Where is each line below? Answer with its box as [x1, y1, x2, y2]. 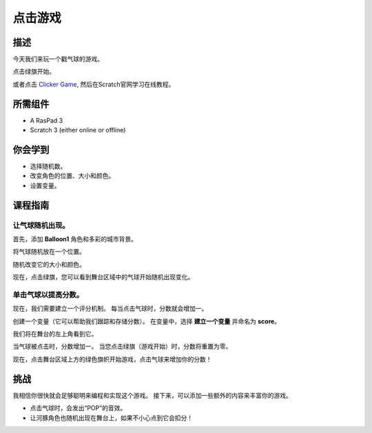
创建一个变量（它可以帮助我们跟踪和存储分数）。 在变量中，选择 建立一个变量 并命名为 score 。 [12, 317, 281, 325]
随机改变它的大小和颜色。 [12, 260, 85, 268]
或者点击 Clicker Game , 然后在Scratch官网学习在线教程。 [12, 80, 175, 88]
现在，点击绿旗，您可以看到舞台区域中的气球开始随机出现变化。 [12, 273, 194, 281]
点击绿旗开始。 [12, 68, 55, 76]
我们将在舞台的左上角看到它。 [12, 330, 98, 338]
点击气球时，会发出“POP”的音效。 [30, 404, 127, 412]
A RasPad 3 [30, 116, 63, 124]
